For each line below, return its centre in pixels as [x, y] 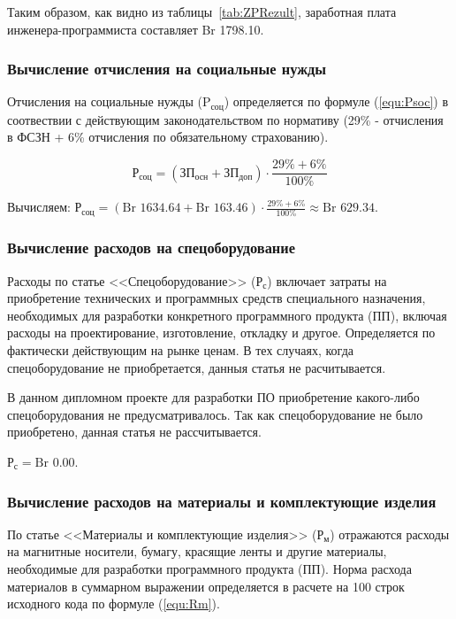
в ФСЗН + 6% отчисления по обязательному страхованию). [168, 137]
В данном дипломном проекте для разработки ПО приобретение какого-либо [213, 397]
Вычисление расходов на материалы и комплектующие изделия [222, 501]
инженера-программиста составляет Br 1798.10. [136, 29]
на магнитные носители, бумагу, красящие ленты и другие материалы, [197, 551]
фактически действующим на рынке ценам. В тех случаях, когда [180, 350]
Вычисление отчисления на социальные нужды [167, 69]
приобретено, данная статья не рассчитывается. [134, 432]
